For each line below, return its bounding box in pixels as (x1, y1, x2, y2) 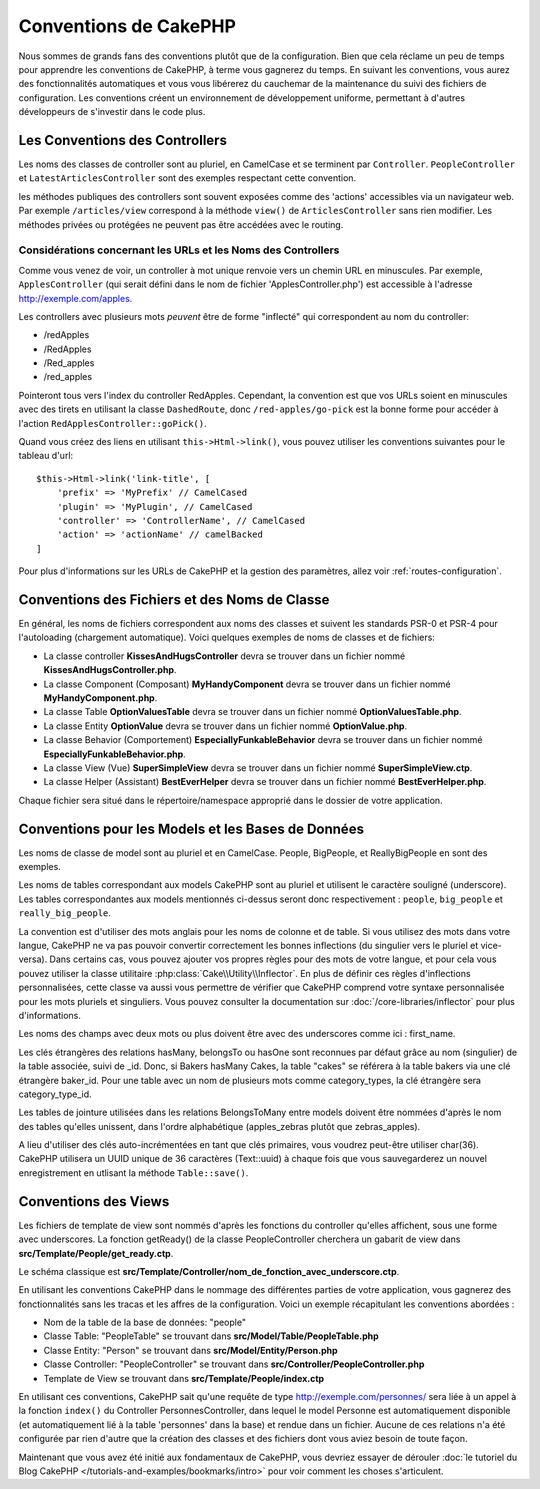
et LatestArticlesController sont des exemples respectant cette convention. (18, 172, 357, 184)
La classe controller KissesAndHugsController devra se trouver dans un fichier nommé (43, 650, 406, 662)
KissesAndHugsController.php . (43, 664, 177, 676)
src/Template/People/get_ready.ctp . (18, 1247, 174, 1259)
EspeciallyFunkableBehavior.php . (43, 748, 187, 760)
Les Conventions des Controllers (18, 131, 227, 149)
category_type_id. (18, 1088, 92, 1100)
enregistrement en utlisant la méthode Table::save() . (18, 1166, 249, 1179)
